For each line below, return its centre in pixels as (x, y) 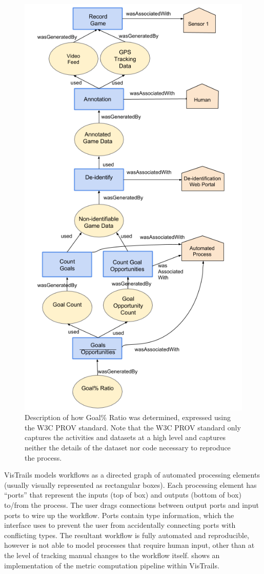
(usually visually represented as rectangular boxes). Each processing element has (130, 484)
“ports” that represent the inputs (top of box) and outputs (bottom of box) (123, 495)
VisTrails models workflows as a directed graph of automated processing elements (132, 475)
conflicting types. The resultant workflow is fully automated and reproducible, (127, 535)
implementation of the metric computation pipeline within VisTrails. (112, 565)
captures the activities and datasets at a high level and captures (125, 437)
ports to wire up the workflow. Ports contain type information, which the (119, 515)
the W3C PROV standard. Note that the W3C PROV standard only (133, 427)
